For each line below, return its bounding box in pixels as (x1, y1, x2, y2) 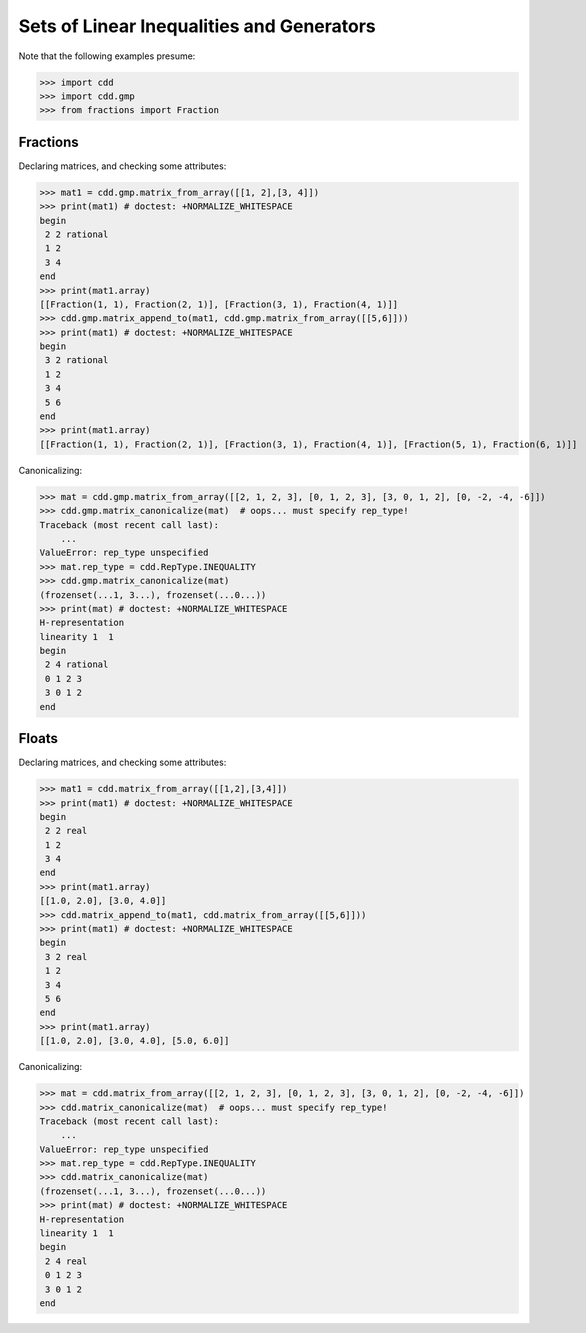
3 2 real (45, 951, 88, 962)
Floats (18, 730, 59, 747)
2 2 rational (45, 228, 109, 240)
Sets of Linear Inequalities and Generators (18, 15, 377, 37)
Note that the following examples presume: (18, 50, 196, 62)
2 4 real (45, 1255, 88, 1267)
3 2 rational (45, 355, 109, 366)
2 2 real (45, 825, 88, 837)
